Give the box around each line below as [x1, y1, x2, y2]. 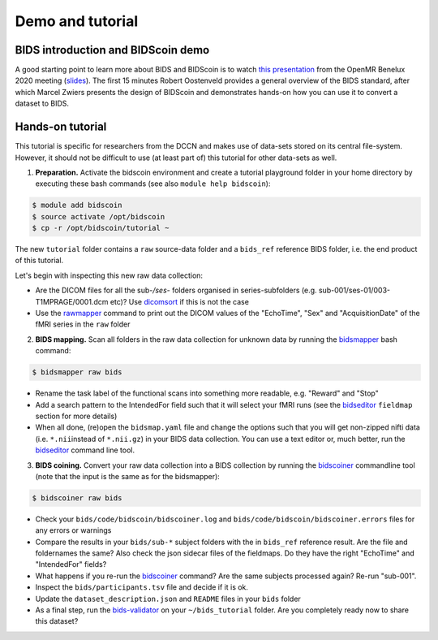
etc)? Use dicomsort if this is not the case [109, 296, 249, 306]
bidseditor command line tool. [35, 445, 135, 455]
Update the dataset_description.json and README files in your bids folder [35, 594, 302, 603]
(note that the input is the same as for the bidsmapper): [35, 471, 221, 481]
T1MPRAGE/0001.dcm [35, 296, 109, 306]
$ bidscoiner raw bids [32, 493, 122, 503]
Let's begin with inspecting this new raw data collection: [15, 270, 203, 280]
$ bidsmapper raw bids [32, 368, 122, 377]
